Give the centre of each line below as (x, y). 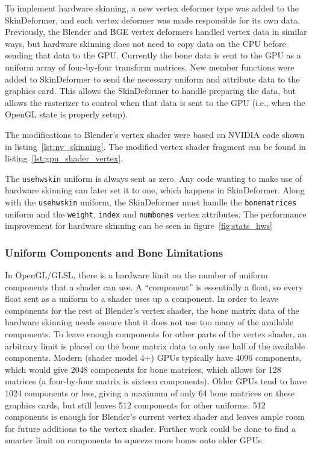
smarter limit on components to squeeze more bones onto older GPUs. (135, 440)
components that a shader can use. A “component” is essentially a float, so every (154, 286)
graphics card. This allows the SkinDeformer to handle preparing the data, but (150, 91)
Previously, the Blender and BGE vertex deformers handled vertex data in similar (156, 32)
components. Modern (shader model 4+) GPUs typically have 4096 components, (153, 358)
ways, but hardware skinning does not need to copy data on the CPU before (145, 43)
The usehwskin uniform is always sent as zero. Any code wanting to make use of (154, 178)
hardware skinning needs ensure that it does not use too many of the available (149, 322)
